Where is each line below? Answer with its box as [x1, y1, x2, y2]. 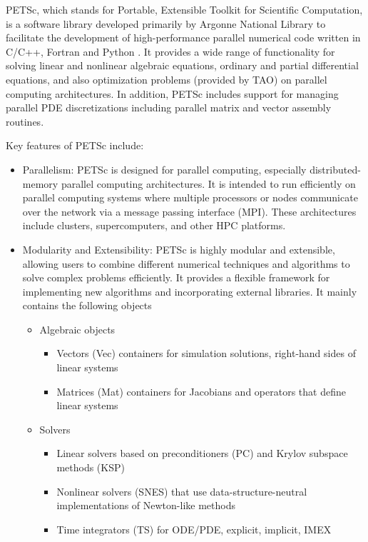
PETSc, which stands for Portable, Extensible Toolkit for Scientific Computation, [6, 2, 363, 16]
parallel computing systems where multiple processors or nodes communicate [22, 190, 358, 205]
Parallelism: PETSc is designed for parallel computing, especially [22, 161, 307, 176]
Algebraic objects [39, 321, 116, 336]
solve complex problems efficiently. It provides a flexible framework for [22, 270, 330, 285]
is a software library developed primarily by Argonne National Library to [6, 16, 326, 31]
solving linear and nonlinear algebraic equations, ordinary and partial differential [6, 58, 359, 73]
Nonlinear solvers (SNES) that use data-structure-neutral [56, 483, 307, 498]
